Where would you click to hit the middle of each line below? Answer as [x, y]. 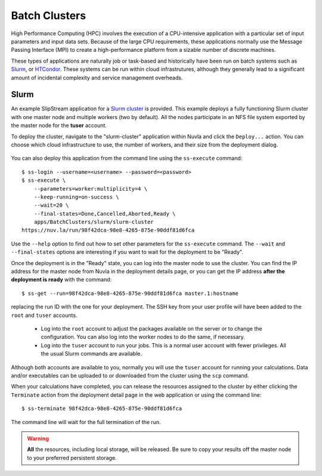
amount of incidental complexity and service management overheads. [97, 77]
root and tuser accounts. [44, 315]
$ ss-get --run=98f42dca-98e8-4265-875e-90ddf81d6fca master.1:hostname [130, 293]
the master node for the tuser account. [59, 126]
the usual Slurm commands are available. [92, 354]
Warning [38, 438]
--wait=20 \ [51, 205]
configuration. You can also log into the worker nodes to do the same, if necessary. [143, 337]
